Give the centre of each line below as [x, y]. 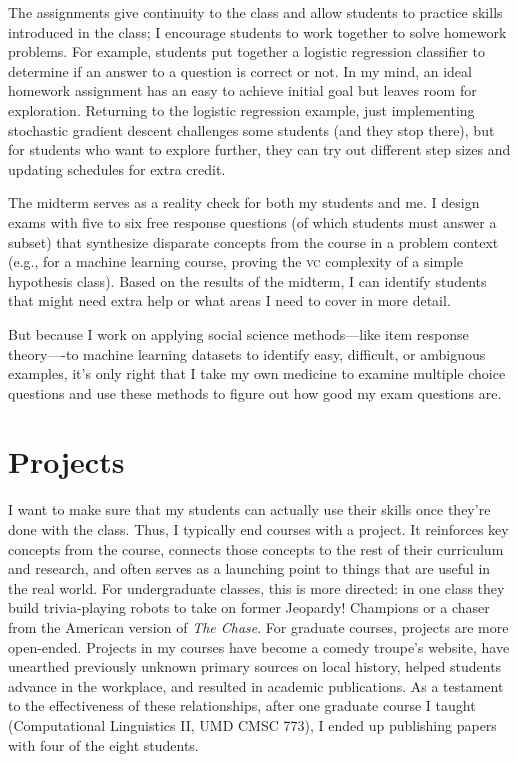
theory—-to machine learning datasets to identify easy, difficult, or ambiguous [247, 353]
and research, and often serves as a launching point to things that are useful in [249, 568]
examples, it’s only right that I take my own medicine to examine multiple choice [257, 373]
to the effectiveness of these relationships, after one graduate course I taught [242, 705]
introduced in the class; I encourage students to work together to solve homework [257, 31]
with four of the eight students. [103, 744]
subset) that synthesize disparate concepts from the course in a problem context [253, 241]
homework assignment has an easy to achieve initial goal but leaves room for [242, 90]
